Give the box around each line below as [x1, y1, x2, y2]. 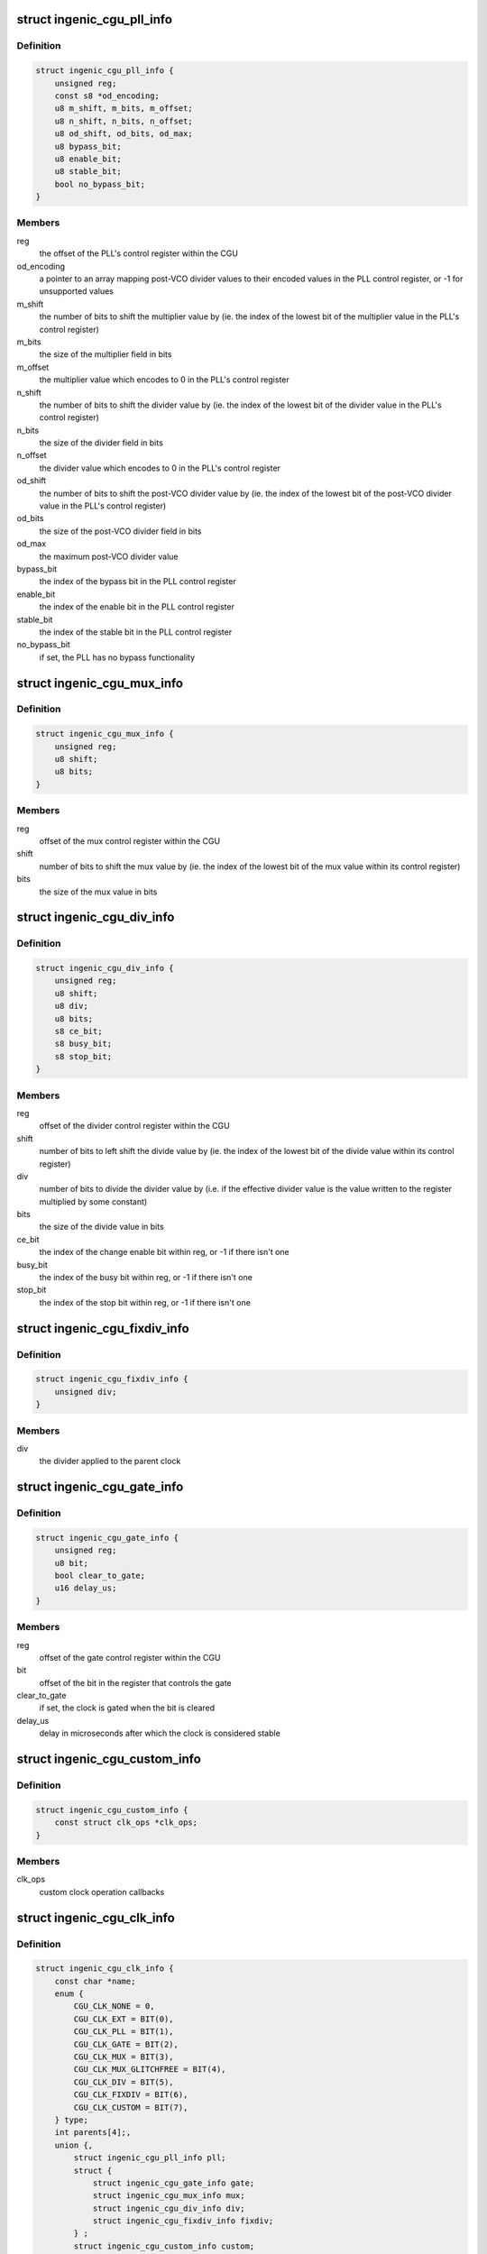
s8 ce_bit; [54, 1026, 103, 1037]
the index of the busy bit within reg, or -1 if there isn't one [39, 1272, 253, 1283]
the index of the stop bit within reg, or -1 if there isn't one [39, 1297, 252, 1307]
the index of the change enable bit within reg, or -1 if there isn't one [39, 1247, 290, 1258]
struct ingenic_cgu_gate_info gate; [92, 2177, 255, 2188]
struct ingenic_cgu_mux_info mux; [92, 2191, 245, 2201]
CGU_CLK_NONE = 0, [73, 2002, 155, 2011]
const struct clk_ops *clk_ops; [54, 1818, 198, 1828]
